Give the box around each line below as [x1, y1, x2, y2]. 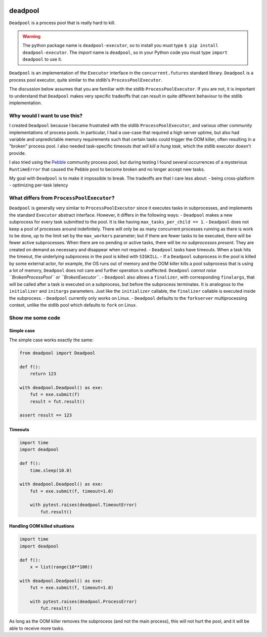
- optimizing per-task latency [9, 182, 69, 188]
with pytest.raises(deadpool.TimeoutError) [30, 502, 137, 508]
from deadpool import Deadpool [19, 350, 96, 356]
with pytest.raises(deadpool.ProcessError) [30, 598, 137, 604]
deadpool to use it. [22, 56, 62, 62]
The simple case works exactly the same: [9, 337, 93, 343]
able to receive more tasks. [9, 625, 64, 631]
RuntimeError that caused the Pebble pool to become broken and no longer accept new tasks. [9, 166, 205, 172]
